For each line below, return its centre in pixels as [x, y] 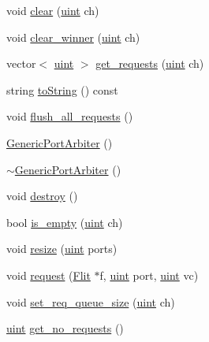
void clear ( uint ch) [53, 10]
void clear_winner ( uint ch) [73, 37]
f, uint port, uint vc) [149, 275]
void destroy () [42, 196]
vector [21, 63]
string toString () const [62, 89]
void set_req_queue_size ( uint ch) [91, 301]
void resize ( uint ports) [62, 249]
